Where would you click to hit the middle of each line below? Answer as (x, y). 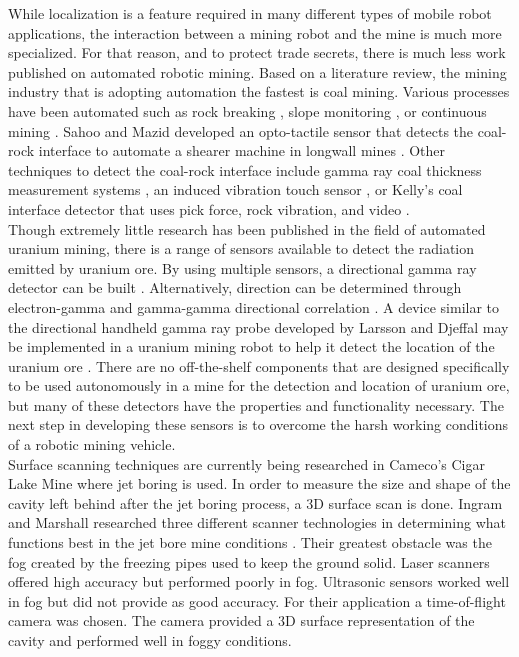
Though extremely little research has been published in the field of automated (247, 228)
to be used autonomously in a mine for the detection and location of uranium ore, (259, 385)
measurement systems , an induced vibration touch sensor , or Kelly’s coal (235, 189)
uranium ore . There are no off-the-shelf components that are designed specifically (259, 365)
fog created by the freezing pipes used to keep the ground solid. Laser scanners (249, 561)
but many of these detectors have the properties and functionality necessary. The (256, 404)
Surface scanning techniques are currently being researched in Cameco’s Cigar (246, 463)
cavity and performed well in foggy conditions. (150, 640)
